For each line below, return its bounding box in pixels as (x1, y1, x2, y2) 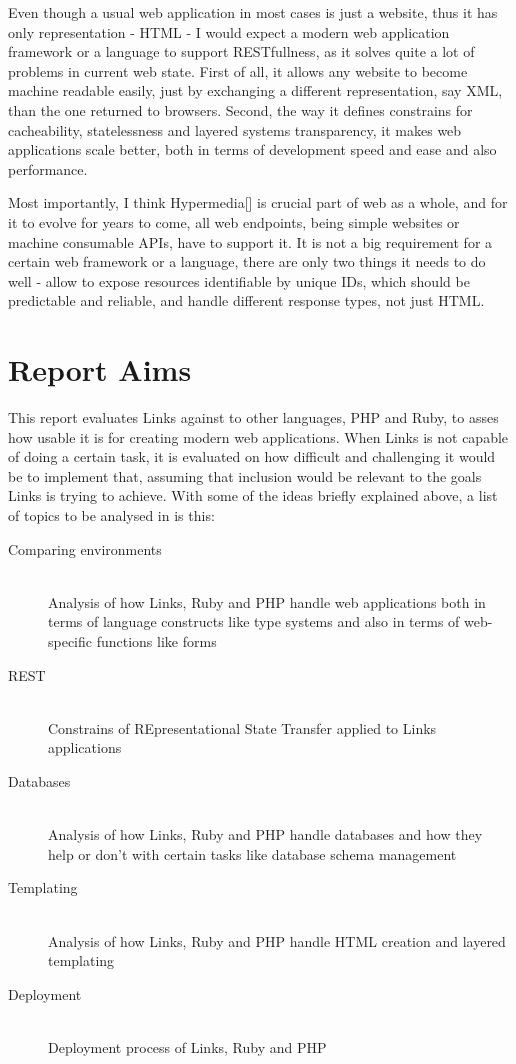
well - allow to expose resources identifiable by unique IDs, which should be (8, 270, 470, 291)
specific (48, 630, 93, 651)
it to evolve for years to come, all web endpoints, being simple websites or (8, 211, 460, 232)
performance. (8, 158, 88, 179)
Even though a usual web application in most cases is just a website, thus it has (8, 2, 498, 22)
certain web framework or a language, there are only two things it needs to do (8, 251, 486, 272)
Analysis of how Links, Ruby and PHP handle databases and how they (48, 824, 483, 845)
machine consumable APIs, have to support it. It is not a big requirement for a (8, 231, 493, 252)
